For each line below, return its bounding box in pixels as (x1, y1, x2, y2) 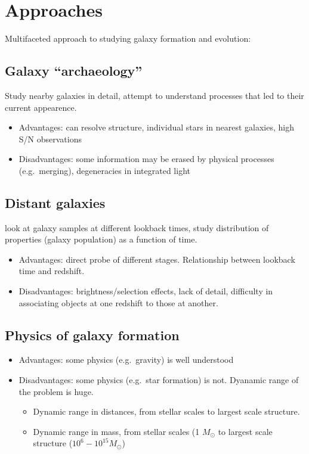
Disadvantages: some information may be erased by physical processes (18, 153, 274, 165)
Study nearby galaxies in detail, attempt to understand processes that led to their (5, 89, 304, 101)
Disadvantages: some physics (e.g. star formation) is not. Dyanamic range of (18, 374, 299, 386)
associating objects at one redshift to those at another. (18, 296, 218, 309)
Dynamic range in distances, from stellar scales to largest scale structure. (33, 405, 300, 418)
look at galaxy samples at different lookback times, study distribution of (5, 221, 269, 234)
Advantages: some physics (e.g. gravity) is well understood (18, 353, 234, 366)
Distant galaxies (5, 193, 106, 212)
